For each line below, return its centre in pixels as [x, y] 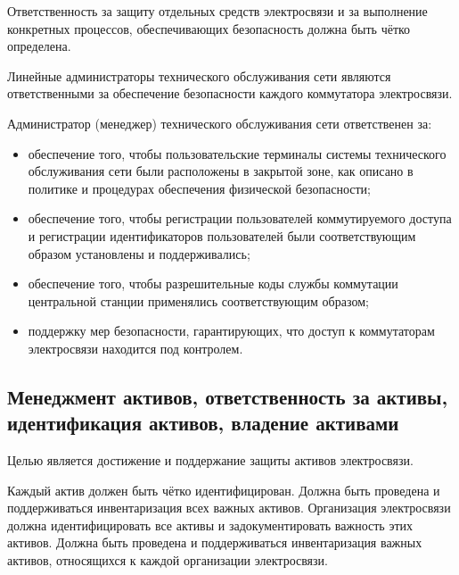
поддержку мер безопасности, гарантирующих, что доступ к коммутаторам [231, 331]
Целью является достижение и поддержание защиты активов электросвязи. [210, 460]
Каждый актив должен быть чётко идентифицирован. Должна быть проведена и [224, 490]
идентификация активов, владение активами [203, 423]
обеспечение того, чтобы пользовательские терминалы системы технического [237, 153]
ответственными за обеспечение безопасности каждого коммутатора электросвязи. [230, 93]
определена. [39, 46]
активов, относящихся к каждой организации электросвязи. [168, 560]
